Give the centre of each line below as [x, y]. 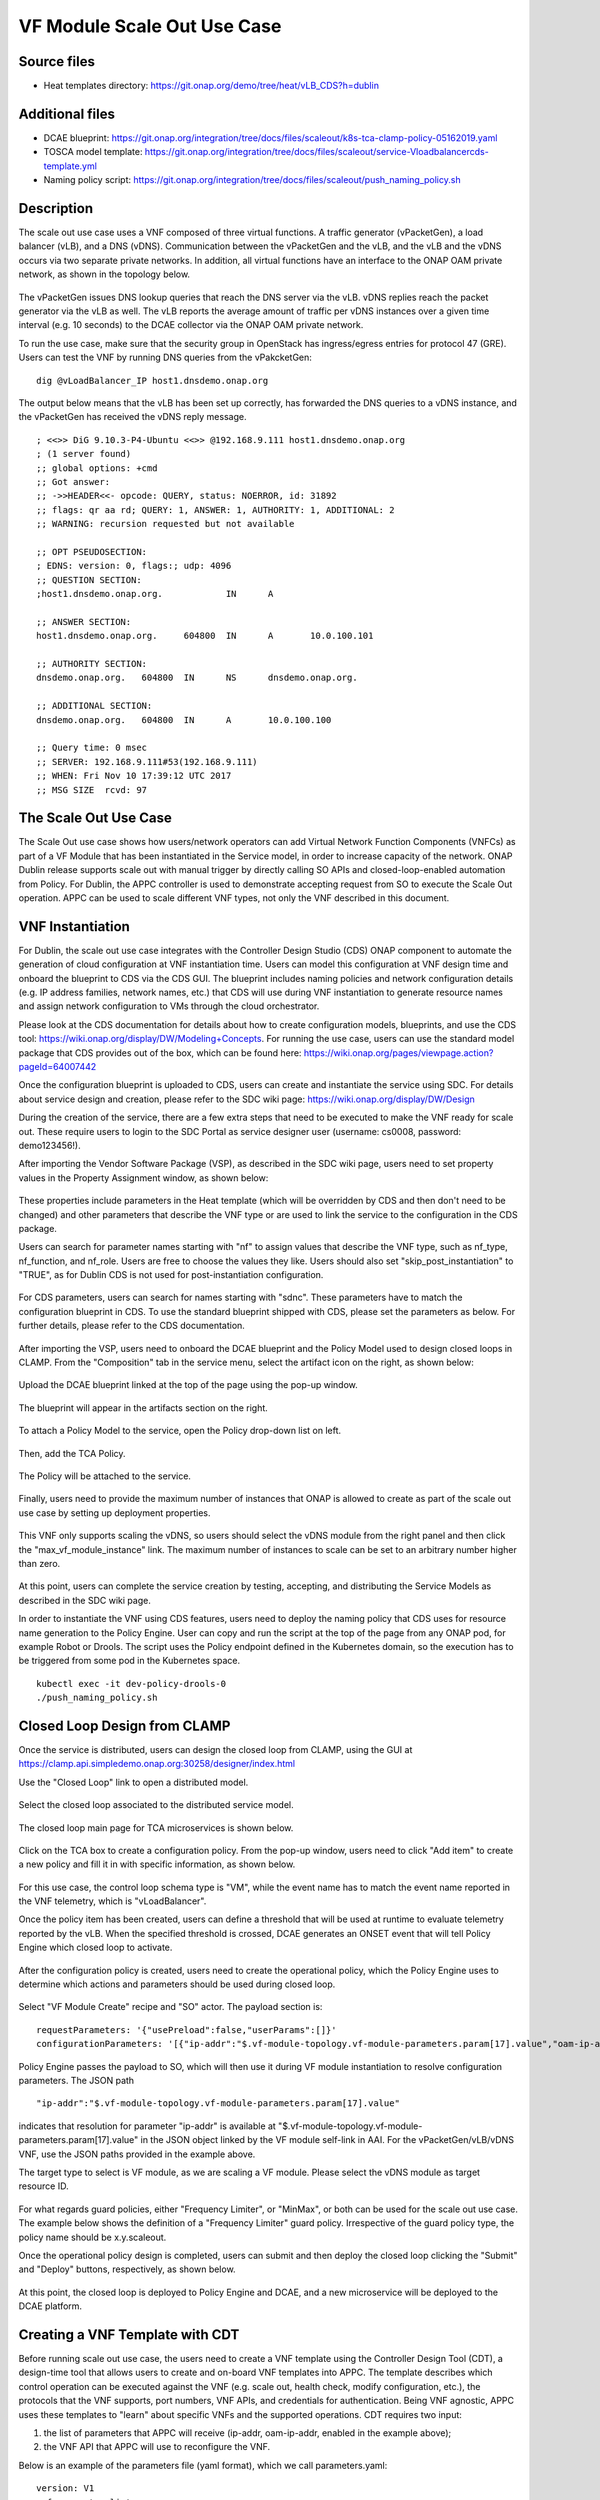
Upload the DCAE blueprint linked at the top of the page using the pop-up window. [188, 1385]
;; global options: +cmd [97, 468]
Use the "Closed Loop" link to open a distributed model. [133, 1782]
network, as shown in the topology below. [104, 274]
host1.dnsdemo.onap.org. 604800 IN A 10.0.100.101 [205, 636]
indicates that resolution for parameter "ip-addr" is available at [147, 2126]
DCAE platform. [50, 2306]
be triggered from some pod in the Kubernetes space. [129, 1661]
